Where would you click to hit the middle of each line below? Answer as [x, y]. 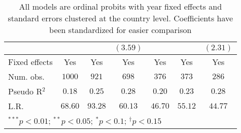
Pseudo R [25, 91]
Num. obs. [26, 76]
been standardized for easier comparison [120, 30]
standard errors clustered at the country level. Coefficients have [120, 18]
